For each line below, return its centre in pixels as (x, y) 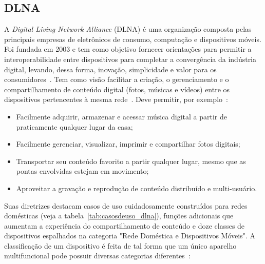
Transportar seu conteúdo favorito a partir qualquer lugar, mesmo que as (131, 161)
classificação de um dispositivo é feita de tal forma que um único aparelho (120, 245)
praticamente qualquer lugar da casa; (74, 126)
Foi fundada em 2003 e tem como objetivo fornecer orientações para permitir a (128, 49)
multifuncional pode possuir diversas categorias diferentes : (97, 256)
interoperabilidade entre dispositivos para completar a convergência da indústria (130, 59)
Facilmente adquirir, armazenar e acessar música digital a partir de (121, 116)
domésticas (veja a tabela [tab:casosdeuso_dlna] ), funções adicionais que (119, 216)
